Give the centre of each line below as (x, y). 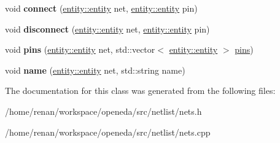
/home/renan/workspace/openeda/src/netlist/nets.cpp (108, 132)
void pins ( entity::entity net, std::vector (80, 49)
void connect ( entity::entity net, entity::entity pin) (101, 8)
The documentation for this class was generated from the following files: (140, 91)
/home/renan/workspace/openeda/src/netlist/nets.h (103, 111)
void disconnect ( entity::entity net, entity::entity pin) (107, 29)
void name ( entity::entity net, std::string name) (95, 70)
